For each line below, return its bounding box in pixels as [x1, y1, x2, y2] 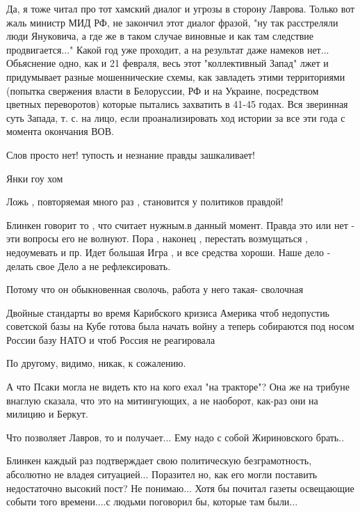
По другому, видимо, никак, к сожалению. [6, 356, 186, 370]
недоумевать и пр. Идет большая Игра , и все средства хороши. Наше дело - [6, 244, 331, 259]
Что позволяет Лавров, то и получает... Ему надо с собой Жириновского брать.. [6, 429, 345, 444]
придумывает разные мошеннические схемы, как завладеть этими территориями [6, 69, 345, 84]
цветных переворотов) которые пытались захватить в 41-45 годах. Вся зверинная [6, 97, 348, 111]
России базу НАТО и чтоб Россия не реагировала [6, 332, 215, 347]
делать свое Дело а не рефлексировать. [6, 258, 171, 273]
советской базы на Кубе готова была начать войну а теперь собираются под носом [6, 319, 354, 333]
